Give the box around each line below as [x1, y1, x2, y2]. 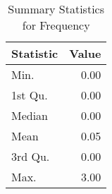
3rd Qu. [11, 148, 50, 164]
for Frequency [22, 17, 90, 33]
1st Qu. [11, 87, 48, 103]
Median [11, 107, 49, 123]
